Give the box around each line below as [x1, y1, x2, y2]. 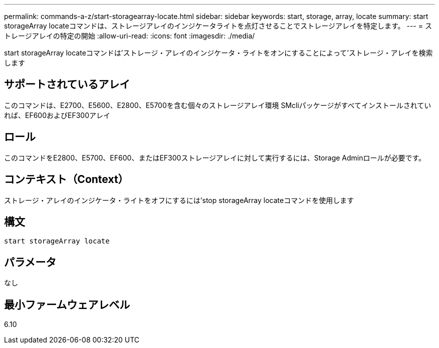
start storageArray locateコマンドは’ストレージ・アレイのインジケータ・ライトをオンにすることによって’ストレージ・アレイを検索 [4, 48, 433, 57]
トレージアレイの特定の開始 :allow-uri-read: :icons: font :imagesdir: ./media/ [4, 31, 255, 40]
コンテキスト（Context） [4, 173, 129, 186]
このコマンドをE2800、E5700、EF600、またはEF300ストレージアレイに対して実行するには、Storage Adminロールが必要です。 [4, 153, 426, 162]
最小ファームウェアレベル [4, 298, 130, 311]
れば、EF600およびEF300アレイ [4, 110, 111, 119]
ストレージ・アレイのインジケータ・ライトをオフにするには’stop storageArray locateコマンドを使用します [4, 195, 354, 204]
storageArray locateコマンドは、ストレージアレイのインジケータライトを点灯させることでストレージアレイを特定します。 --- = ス [4, 21, 432, 30]
